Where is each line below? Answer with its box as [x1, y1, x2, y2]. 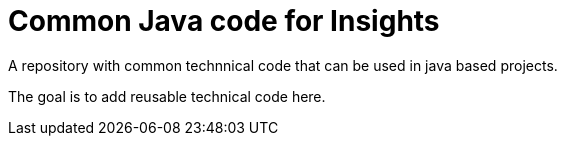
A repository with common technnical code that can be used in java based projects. [8, 56, 558, 74]
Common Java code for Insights [8, 4, 440, 38]
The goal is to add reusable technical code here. [8, 87, 326, 105]
